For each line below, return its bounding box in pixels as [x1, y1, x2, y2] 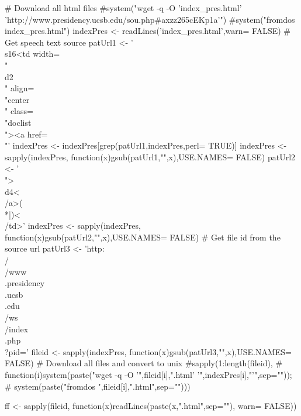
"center [5, 93, 30, 105]
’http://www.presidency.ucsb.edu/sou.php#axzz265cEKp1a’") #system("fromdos [5, 13, 295, 25]
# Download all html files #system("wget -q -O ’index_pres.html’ [5, 2, 242, 13]
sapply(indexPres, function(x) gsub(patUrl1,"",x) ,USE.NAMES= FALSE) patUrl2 [5, 150, 296, 163]
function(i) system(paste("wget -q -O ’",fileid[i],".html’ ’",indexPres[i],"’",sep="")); [5, 369, 292, 380]
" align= [5, 82, 34, 94]
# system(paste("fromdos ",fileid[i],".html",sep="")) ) [5, 380, 191, 392]
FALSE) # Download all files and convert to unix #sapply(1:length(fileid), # [5, 357, 283, 369]
